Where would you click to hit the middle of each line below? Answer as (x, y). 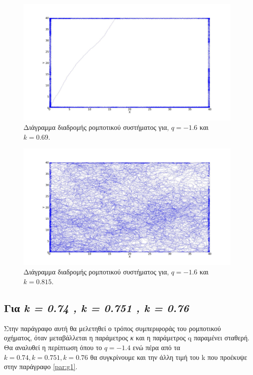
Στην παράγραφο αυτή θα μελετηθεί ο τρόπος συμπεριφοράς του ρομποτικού (113, 328)
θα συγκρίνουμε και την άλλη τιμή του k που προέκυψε (169, 357)
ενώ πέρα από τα (156, 347)
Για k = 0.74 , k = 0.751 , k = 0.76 (96, 307)
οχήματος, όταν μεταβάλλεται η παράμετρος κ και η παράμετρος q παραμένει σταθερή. (127, 338)
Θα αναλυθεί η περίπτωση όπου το (53, 347)
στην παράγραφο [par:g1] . (41, 366)
